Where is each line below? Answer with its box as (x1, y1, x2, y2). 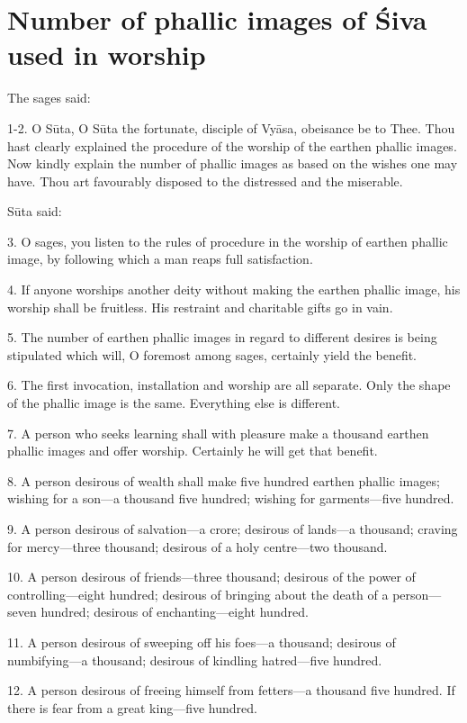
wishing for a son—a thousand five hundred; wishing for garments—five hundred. (7, 489, 454, 508)
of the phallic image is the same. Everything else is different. (7, 393, 340, 412)
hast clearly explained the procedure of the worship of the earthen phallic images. (7, 136, 457, 155)
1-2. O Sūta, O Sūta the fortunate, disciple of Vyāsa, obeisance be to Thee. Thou (7, 118, 455, 137)
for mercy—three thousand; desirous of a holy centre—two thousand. (7, 537, 388, 556)
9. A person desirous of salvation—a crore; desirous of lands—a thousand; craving (7, 520, 458, 538)
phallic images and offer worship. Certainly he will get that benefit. (7, 441, 378, 460)
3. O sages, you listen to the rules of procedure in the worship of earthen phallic (7, 231, 448, 250)
